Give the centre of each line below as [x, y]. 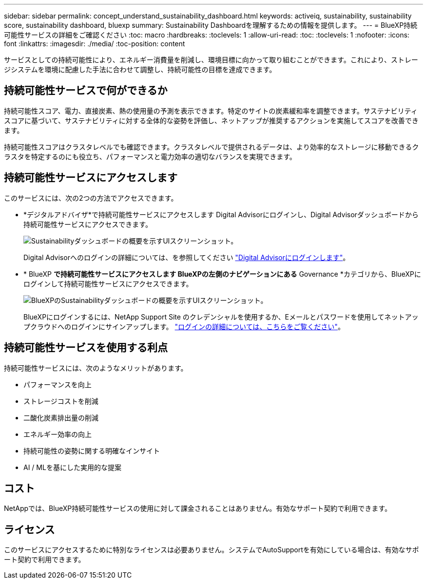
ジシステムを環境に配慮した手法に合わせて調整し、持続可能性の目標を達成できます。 [140, 69]
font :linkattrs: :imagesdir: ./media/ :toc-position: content [95, 44]
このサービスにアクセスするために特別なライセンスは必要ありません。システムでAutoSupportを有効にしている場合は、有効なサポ [212, 550]
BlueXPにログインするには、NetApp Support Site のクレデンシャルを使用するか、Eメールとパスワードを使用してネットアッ [221, 317]
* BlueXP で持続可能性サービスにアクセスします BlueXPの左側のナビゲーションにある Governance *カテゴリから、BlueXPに [222, 274]
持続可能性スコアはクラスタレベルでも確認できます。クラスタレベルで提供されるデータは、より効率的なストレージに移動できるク [212, 147]
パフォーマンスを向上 [58, 384]
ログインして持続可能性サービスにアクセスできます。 [108, 283]
